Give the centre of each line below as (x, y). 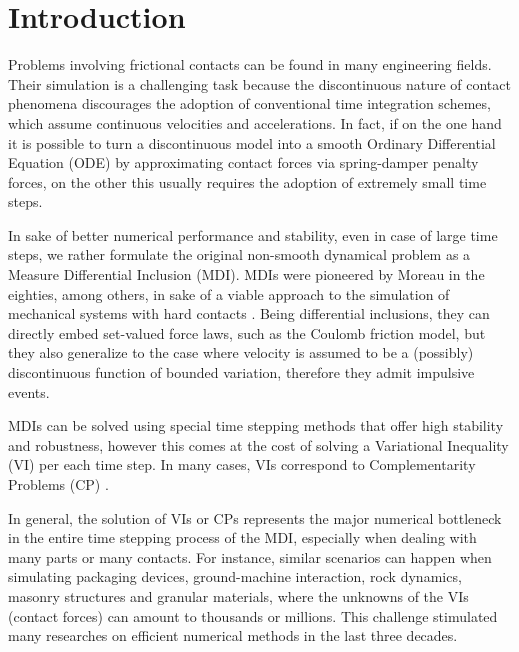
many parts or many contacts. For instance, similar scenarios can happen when (250, 556)
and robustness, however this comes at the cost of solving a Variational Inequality (258, 444)
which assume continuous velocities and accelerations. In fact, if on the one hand (255, 122)
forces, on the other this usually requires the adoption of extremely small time (247, 181)
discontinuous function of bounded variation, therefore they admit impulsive (241, 372)
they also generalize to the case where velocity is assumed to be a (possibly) (241, 352)
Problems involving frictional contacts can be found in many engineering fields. (250, 64)
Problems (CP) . (58, 484)
